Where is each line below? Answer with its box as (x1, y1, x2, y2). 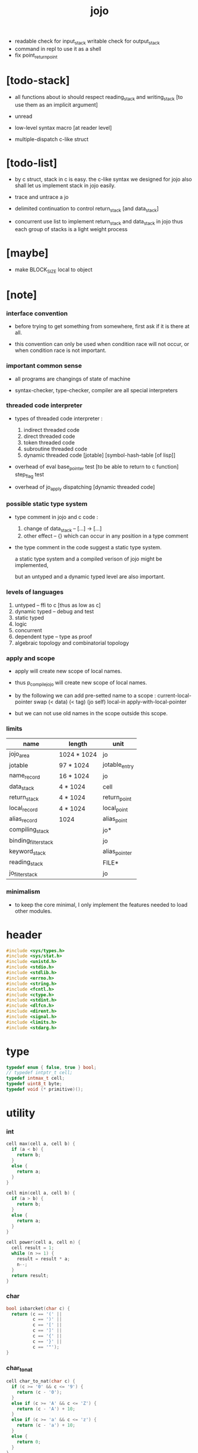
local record (9, 804, 38, 813)
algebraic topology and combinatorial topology (14, 639, 129, 647)
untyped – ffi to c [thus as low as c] (14, 601, 101, 609)
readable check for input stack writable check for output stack (14, 37, 160, 46)
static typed (14, 614, 44, 621)
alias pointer (103, 847, 132, 856)
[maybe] (6, 247, 49, 260)
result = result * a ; (17, 1256, 70, 1262)
